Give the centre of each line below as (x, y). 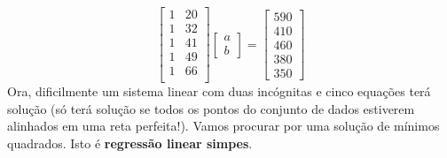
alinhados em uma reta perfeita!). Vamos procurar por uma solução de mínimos (223, 126)
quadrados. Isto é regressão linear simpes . (130, 143)
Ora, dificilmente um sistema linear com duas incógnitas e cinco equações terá (219, 91)
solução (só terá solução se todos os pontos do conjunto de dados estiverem (211, 108)
